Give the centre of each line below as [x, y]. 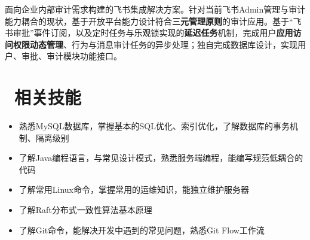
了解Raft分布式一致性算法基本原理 [85, 210]
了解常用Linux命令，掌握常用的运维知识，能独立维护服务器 [134, 189]
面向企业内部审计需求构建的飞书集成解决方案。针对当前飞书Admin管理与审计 [155, 9]
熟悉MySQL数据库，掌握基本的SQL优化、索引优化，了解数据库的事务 [154, 126]
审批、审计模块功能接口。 [71, 56]
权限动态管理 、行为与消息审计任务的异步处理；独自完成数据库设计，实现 [155, 44]
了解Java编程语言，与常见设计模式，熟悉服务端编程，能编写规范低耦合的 [161, 158]
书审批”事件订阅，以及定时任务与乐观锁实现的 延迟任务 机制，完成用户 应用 [149, 33]
